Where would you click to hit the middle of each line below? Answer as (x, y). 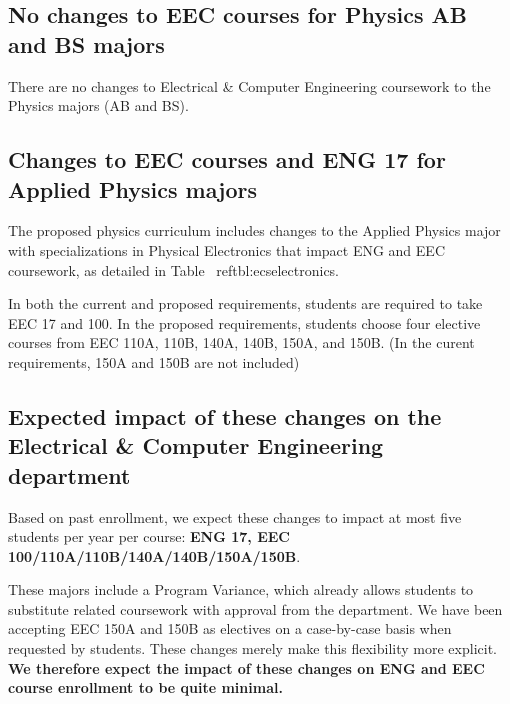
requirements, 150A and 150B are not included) (154, 361)
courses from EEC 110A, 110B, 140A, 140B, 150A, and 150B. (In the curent (241, 342)
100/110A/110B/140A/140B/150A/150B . (154, 555)
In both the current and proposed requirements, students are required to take (245, 303)
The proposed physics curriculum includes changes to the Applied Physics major (254, 230)
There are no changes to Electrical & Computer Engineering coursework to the (249, 85)
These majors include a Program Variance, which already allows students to (241, 589)
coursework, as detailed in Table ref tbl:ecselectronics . (174, 269)
